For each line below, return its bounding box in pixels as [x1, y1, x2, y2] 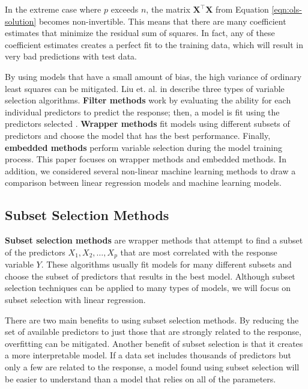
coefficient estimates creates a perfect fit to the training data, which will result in [5, 38, 304, 51]
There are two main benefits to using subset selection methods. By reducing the [5, 313, 299, 326]
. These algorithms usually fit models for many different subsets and [41, 258, 292, 271]
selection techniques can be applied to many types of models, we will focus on [5, 281, 291, 294]
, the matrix [146, 3, 190, 15]
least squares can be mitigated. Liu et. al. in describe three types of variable [5, 82, 285, 94]
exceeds [110, 3, 139, 15]
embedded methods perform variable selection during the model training [5, 141, 282, 153]
